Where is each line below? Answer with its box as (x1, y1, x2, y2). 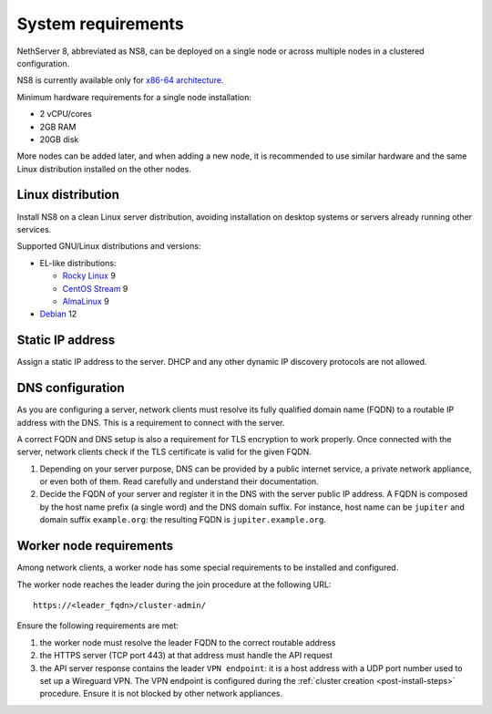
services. (16, 223, 52, 234)
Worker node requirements (16, 538, 174, 554)
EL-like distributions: (39, 257, 117, 268)
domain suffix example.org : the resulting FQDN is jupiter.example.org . (39, 514, 327, 525)
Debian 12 (39, 308, 77, 319)
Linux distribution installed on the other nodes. (16, 163, 191, 174)
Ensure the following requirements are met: (16, 620, 179, 631)
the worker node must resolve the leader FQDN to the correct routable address (39, 636, 336, 647)
